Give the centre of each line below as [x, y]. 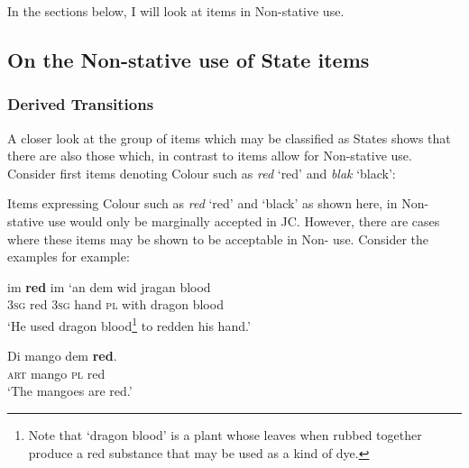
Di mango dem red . [62, 356]
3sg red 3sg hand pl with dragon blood [115, 304]
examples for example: [69, 257]
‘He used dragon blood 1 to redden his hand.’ [129, 324]
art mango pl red [56, 373]
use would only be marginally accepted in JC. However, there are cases [244, 220]
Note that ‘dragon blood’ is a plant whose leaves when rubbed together [225, 434]
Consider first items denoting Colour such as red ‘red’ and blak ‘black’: [202, 173]
